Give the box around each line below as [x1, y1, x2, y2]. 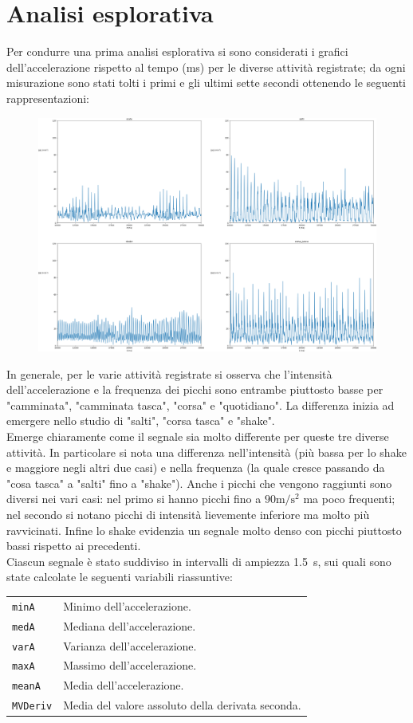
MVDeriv [12, 701, 53, 713]
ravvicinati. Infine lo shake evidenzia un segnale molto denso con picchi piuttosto [6, 521, 402, 538]
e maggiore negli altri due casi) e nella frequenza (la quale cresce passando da [6, 459, 385, 476]
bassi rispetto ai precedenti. [6, 537, 141, 554]
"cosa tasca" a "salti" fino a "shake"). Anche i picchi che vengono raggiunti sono [6, 474, 392, 491]
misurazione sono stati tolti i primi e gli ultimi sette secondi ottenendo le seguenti [6, 74, 407, 91]
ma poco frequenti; [303, 490, 395, 507]
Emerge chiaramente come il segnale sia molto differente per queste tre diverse [6, 428, 389, 445]
